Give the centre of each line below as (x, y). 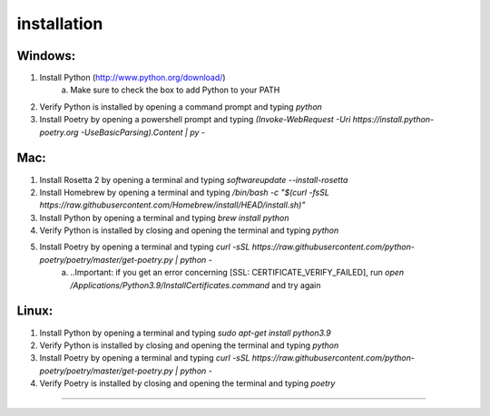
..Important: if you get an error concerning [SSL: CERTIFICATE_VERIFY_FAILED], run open (237, 273)
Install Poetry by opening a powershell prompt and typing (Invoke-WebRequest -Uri (195, 120)
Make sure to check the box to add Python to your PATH (175, 90)
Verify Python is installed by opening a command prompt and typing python (181, 106)
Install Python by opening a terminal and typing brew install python (164, 218)
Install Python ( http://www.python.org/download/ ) (132, 78)
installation (60, 24)
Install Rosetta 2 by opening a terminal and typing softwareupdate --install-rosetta (194, 179)
